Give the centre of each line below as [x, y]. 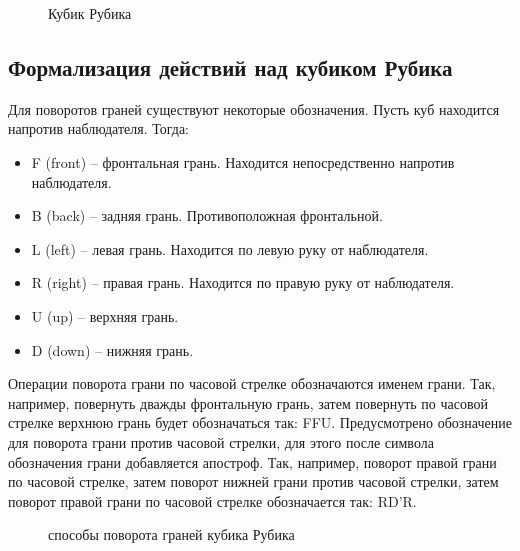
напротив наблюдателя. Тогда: [98, 128]
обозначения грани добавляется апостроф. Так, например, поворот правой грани [252, 461]
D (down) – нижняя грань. [112, 349]
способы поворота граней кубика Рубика [171, 534]
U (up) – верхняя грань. [105, 315]
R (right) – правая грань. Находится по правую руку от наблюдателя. [243, 282]
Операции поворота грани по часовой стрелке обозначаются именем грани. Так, [252, 383]
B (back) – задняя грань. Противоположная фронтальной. [207, 215]
